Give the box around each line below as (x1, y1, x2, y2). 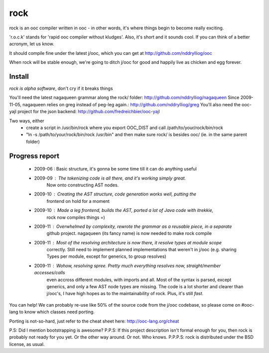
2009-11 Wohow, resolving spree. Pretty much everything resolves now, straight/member (34, 262, 221, 269)
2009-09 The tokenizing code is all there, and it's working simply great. (34, 175, 186, 181)
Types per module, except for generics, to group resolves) (46, 253, 166, 259)
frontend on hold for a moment (46, 198, 110, 204)
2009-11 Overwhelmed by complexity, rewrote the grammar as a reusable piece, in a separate (34, 223, 232, 229)
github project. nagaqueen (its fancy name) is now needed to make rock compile (46, 230, 212, 236)
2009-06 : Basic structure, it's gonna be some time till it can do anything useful (34, 166, 197, 172)
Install (9, 72, 29, 81)
